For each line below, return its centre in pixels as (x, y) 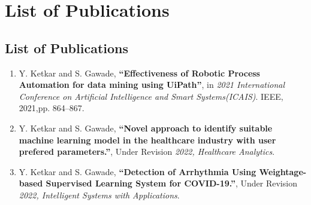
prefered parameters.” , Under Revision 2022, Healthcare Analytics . (147, 152)
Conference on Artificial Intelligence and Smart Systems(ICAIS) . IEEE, (151, 96)
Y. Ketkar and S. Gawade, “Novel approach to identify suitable (146, 128)
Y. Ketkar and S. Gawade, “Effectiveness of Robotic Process (139, 73)
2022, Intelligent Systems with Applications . (99, 195)
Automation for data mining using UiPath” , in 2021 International (152, 85)
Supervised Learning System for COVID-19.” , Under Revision (171, 183)
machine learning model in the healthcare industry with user (147, 140)
